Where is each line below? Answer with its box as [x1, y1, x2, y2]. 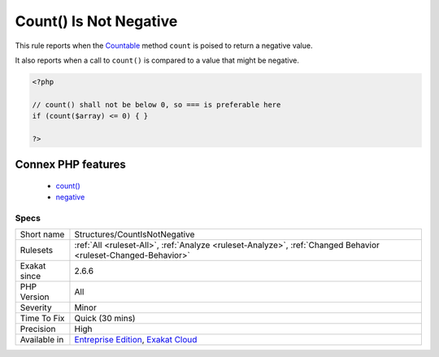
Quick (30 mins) [74, 313, 136, 324]
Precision [20, 324, 56, 335]
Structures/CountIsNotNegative [74, 229, 195, 240]
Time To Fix [20, 313, 65, 324]
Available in [20, 334, 64, 346]
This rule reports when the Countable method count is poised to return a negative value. [15, 41, 313, 50]
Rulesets [20, 245, 53, 256]
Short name [20, 229, 65, 240]
